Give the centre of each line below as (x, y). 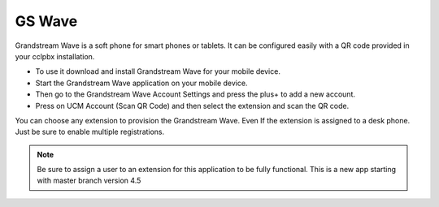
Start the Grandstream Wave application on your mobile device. (141, 83)
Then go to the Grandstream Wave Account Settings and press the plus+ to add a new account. (195, 94)
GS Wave (46, 21)
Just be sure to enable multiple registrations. (90, 132)
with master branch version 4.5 (89, 181)
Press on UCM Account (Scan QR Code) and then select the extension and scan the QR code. (192, 106)
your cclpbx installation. (55, 56)
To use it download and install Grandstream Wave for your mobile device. (158, 71)
